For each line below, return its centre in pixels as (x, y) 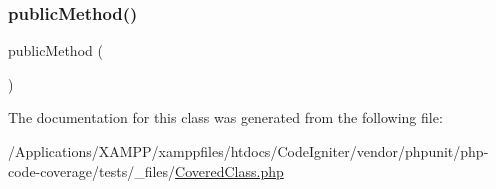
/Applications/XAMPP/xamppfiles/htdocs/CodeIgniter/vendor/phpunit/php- (248, 151)
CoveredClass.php (229, 170)
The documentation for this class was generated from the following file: (225, 117)
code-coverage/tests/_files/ (92, 170)
